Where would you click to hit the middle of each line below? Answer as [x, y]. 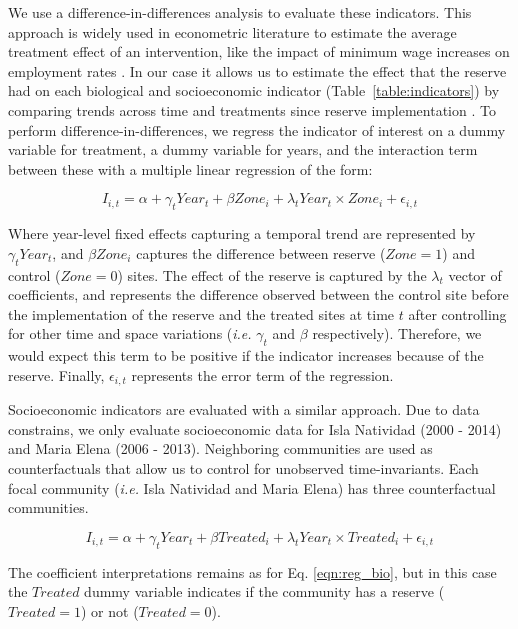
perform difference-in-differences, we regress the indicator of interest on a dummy [257, 129]
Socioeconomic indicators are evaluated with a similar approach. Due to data [244, 409]
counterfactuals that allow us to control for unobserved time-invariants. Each [243, 467]
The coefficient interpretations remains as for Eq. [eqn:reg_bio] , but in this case [252, 571]
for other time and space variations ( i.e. [130, 333]
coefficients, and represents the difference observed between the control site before [258, 294]
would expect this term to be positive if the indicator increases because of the [246, 355]
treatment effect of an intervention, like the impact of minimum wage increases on [259, 51]
